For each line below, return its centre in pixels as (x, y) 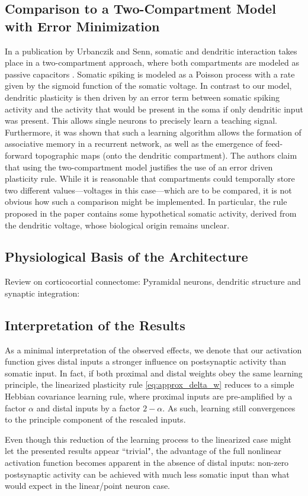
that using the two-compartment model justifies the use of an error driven (139, 167)
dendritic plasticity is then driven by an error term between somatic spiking (142, 97)
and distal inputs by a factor (88, 408)
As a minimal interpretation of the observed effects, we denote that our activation (153, 350)
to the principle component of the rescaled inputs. (95, 419)
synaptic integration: (42, 293)
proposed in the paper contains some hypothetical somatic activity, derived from (151, 213)
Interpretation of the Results (95, 325)
